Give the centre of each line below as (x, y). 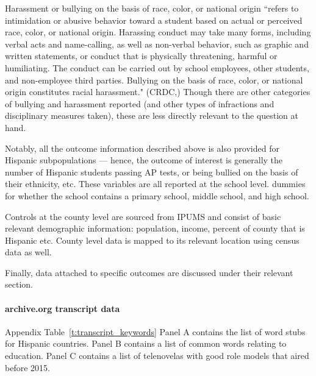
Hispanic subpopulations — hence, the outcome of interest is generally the (144, 160)
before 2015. (27, 367)
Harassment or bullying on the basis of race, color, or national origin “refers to (152, 8)
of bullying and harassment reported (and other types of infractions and (140, 103)
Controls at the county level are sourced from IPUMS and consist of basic (143, 216)
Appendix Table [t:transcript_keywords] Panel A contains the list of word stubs (155, 331)
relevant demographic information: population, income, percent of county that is (155, 228)
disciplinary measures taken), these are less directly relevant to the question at (152, 115)
